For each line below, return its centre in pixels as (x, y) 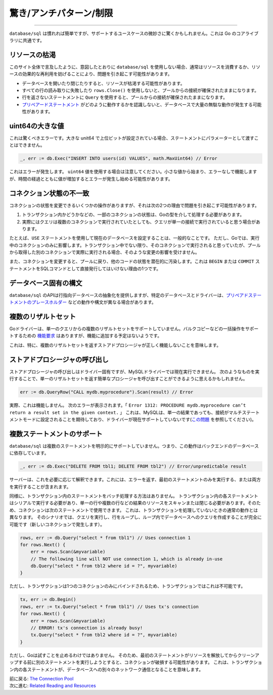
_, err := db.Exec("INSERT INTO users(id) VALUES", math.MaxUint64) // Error (119, 159)
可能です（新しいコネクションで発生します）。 (57, 524)
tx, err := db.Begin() (48, 600)
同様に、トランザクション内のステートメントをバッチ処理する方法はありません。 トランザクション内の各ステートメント (134, 496)
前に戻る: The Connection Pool (41, 678)
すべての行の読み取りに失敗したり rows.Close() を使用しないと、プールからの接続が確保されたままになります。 (141, 91)
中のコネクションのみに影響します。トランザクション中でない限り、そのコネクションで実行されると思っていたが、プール (135, 245)
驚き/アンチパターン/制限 (61, 13)
